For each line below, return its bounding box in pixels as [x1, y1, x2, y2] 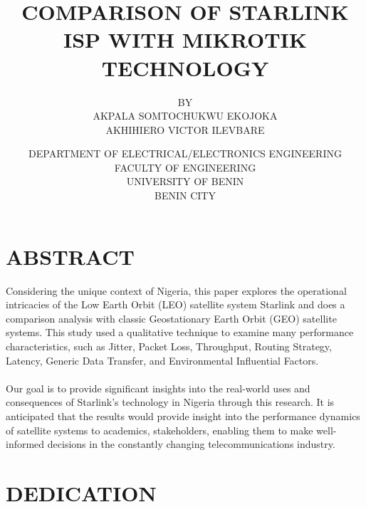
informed [6, 437, 45, 451]
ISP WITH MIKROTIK [63, 25, 307, 54]
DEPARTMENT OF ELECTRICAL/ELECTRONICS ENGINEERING [28, 146, 342, 161]
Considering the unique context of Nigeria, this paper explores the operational [6, 283, 347, 298]
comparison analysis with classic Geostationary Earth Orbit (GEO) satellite [6, 310, 337, 325]
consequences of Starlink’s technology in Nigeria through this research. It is [6, 394, 335, 409]
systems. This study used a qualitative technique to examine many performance [6, 325, 354, 340]
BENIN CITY [155, 188, 216, 203]
